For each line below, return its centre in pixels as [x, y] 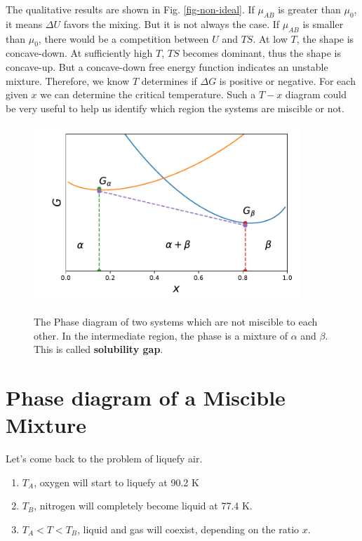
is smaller [323, 24]
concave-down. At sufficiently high [79, 53]
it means [24, 24]
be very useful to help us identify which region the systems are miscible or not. [175, 108]
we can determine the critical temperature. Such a [148, 94]
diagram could [316, 94]
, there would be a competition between [123, 38]
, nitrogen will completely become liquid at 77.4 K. [143, 506]
